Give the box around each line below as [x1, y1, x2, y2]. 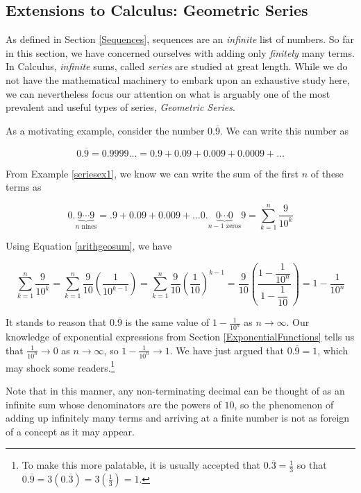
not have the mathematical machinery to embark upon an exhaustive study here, [6, 72, 350, 87]
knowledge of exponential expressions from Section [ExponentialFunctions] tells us [6, 329, 355, 344]
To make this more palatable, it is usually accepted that [22, 458, 261, 472]
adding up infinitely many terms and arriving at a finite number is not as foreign [6, 410, 350, 425]
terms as [6, 180, 42, 194]
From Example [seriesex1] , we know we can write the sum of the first [6, 166, 299, 180]
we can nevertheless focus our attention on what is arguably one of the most [6, 86, 330, 101]
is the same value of [125, 315, 210, 329]
